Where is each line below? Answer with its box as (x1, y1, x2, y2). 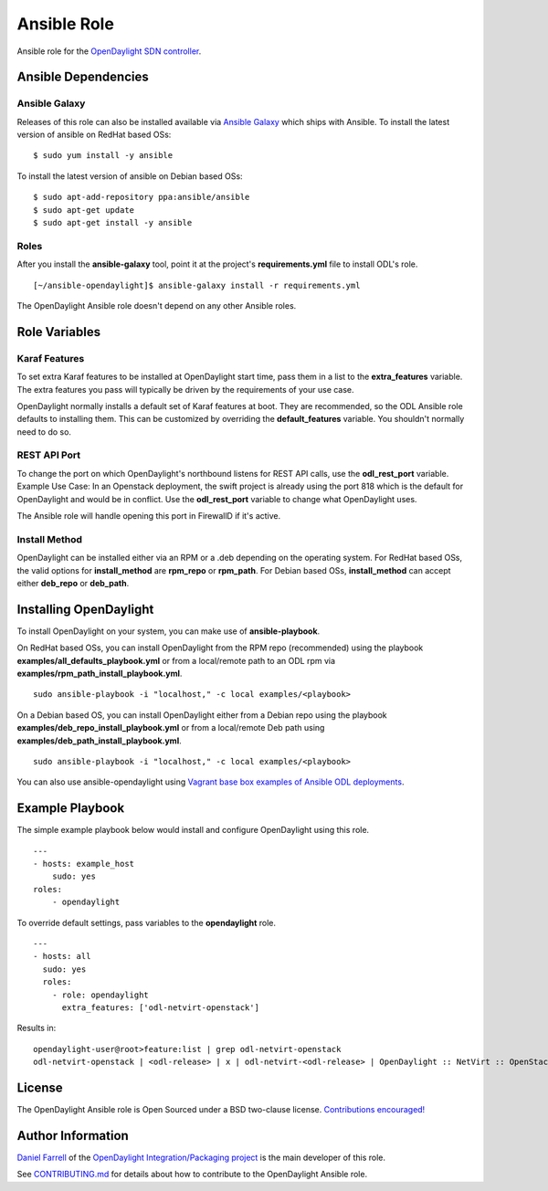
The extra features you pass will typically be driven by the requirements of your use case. (16, 384, 355, 395)
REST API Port (16, 448, 81, 461)
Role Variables (16, 324, 100, 340)
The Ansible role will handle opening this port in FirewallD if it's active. (16, 511, 281, 521)
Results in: (16, 1023, 57, 1034)
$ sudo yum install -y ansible (33, 151, 174, 161)
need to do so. (16, 426, 72, 437)
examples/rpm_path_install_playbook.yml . (16, 668, 183, 679)
